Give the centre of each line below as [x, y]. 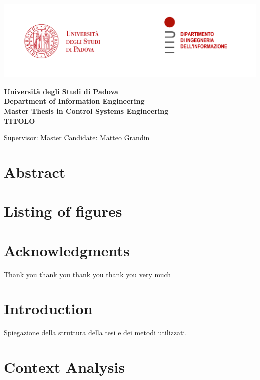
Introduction [48, 309]
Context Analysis [65, 367]
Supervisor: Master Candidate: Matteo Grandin [77, 138]
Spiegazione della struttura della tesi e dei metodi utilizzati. [96, 333]
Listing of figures [63, 211]
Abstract [35, 172]
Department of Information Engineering [74, 101]
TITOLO [20, 121]
